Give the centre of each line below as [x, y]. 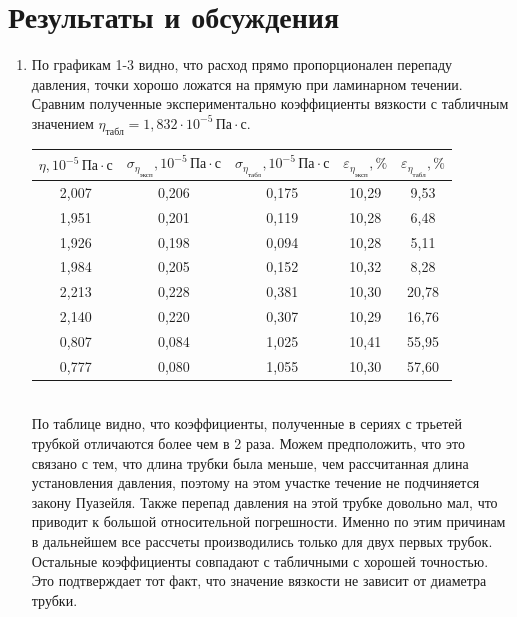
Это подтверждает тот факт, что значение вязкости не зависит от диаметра [259, 580]
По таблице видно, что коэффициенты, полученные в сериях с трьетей [246, 423]
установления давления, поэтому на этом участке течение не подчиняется [255, 482]
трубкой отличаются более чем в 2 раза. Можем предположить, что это [248, 443]
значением [62, 122]
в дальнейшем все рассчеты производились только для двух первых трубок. [262, 541]
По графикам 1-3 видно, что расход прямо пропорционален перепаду [242, 64]
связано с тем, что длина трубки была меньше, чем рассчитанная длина [250, 462]
